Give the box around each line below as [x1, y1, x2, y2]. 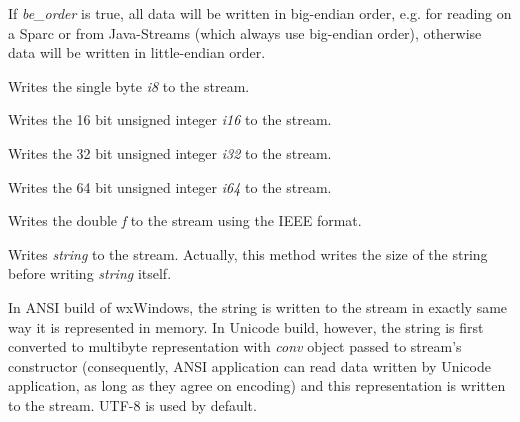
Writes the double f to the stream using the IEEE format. [8, 210, 362, 231]
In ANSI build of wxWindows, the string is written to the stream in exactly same [8, 296, 508, 317]
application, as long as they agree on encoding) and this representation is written [8, 375, 506, 396]
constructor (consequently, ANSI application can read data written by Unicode [8, 355, 491, 376]
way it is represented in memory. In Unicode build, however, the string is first [8, 316, 484, 337]
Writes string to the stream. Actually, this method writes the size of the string [8, 243, 488, 264]
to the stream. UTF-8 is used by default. [8, 394, 257, 415]
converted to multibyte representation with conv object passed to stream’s [8, 336, 462, 357]
